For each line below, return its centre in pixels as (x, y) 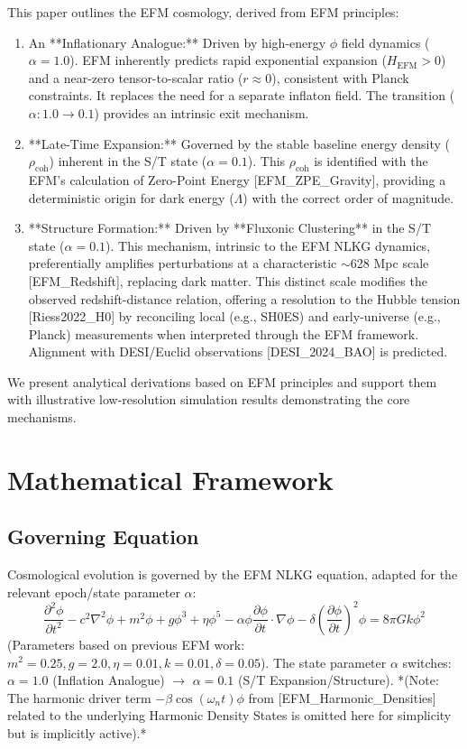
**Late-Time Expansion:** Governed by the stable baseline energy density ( (239, 143)
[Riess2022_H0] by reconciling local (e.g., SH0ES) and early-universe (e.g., (234, 316)
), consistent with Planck (340, 77)
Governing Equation (103, 536)
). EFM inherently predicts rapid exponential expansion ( (228, 60)
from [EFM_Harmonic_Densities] (342, 697)
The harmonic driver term (79, 697)
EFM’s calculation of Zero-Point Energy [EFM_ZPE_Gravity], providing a (237, 179)
